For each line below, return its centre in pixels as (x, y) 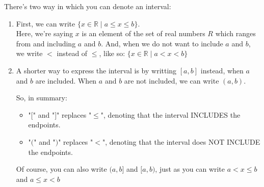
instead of (72, 53)
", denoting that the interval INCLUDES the (170, 114)
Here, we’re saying (45, 33)
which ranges (235, 33)
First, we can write (46, 23)
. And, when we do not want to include (162, 43)
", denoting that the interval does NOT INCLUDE (181, 141)
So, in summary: (42, 98)
